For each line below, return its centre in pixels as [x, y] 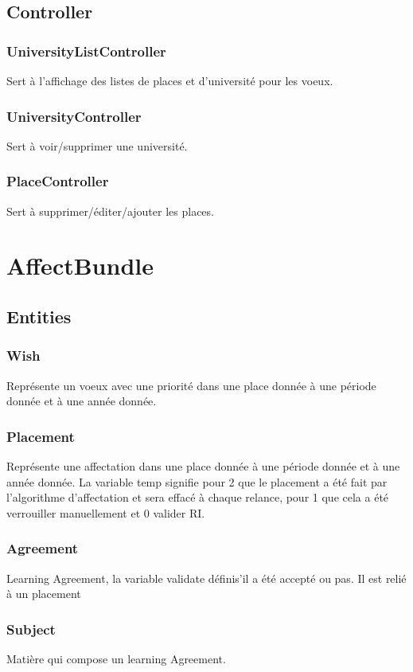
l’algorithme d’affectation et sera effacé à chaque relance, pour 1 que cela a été [198, 497]
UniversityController [74, 116]
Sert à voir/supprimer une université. [97, 145]
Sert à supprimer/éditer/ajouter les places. [110, 211]
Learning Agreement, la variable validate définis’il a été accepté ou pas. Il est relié [206, 578]
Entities [39, 316]
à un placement [44, 594]
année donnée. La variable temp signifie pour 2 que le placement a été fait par [197, 481]
